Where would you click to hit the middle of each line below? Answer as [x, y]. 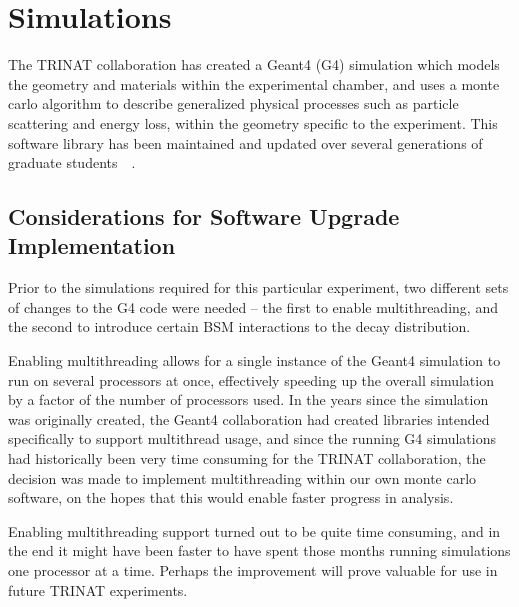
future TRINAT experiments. [98, 589]
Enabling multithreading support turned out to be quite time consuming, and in [254, 530]
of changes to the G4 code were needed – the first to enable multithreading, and [253, 306]
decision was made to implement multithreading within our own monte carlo [242, 477]
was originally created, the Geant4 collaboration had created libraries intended [249, 418]
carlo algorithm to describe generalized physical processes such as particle [233, 103]
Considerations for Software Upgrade [204, 216]
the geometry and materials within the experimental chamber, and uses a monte [254, 83]
